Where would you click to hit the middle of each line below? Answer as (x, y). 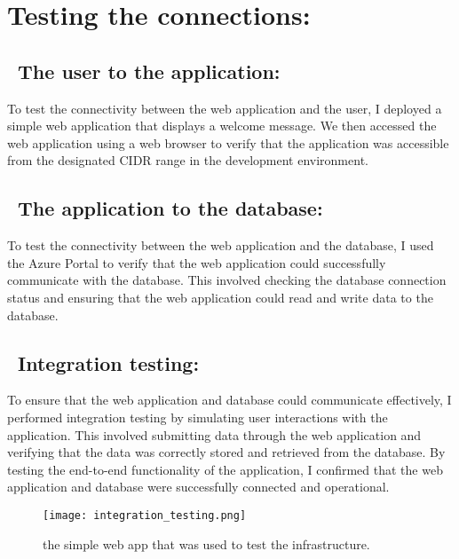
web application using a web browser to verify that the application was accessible (228, 142)
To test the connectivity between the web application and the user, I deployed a (225, 108)
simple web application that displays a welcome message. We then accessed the (222, 126)
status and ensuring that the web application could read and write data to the (220, 297)
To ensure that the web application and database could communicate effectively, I (229, 400)
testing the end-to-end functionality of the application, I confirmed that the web (225, 469)
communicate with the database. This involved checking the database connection (227, 280)
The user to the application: (149, 71)
